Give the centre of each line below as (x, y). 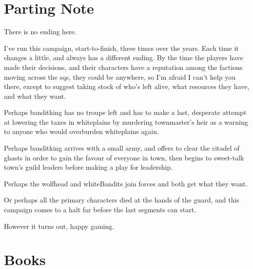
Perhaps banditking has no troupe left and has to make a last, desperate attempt (125, 112)
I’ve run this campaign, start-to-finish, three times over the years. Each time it (121, 48)
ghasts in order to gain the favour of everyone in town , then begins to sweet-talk (124, 157)
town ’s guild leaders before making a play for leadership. (88, 167)
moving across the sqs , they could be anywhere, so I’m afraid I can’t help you (120, 77)
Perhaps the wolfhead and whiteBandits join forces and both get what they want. (126, 183)
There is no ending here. (40, 32)
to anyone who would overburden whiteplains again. (81, 131)
